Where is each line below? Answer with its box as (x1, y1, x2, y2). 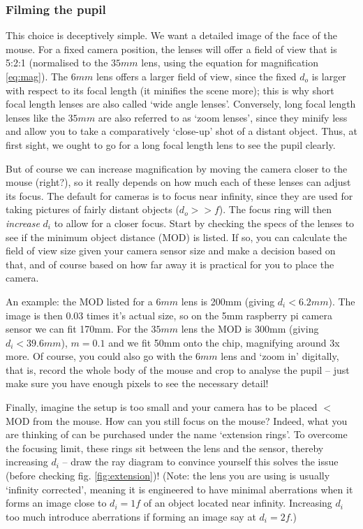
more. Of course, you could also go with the (6, 349, 193, 363)
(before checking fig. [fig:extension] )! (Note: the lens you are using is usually (6, 468, 330, 483)
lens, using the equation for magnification (141, 55, 319, 70)
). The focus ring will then (218, 202, 332, 217)
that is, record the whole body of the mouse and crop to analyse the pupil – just (6, 362, 350, 377)
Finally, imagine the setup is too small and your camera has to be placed (6, 400, 318, 414)
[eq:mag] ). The (6, 69, 68, 83)
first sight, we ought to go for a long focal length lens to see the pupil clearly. (6, 137, 336, 152)
